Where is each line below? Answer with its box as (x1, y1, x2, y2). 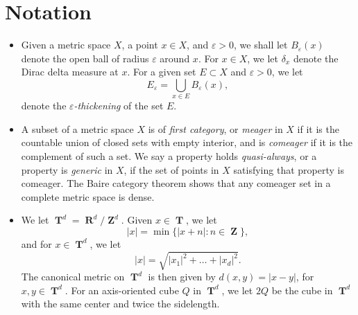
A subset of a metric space (21, 121, 134, 136)
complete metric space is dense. (21, 189, 155, 204)
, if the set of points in (123, 162, 219, 177)
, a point (121, 37, 158, 52)
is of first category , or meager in (148, 121, 283, 136)
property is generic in (21, 162, 113, 177)
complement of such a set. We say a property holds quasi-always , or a (21, 149, 317, 163)
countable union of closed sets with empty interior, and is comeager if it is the (21, 135, 353, 150)
